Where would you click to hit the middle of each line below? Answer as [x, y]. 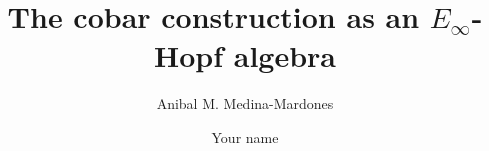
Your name [245, 136]
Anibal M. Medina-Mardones [245, 103]
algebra [284, 55]
